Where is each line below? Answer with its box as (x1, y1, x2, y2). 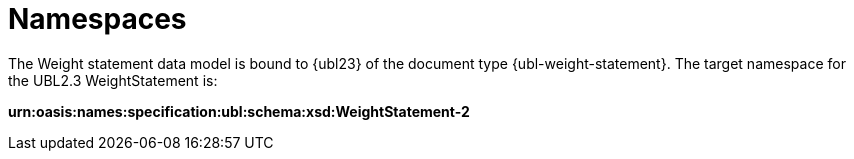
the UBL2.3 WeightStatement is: (8, 71, 218, 89)
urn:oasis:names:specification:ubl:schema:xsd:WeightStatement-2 (8, 102, 470, 120)
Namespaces (8, 2, 187, 36)
